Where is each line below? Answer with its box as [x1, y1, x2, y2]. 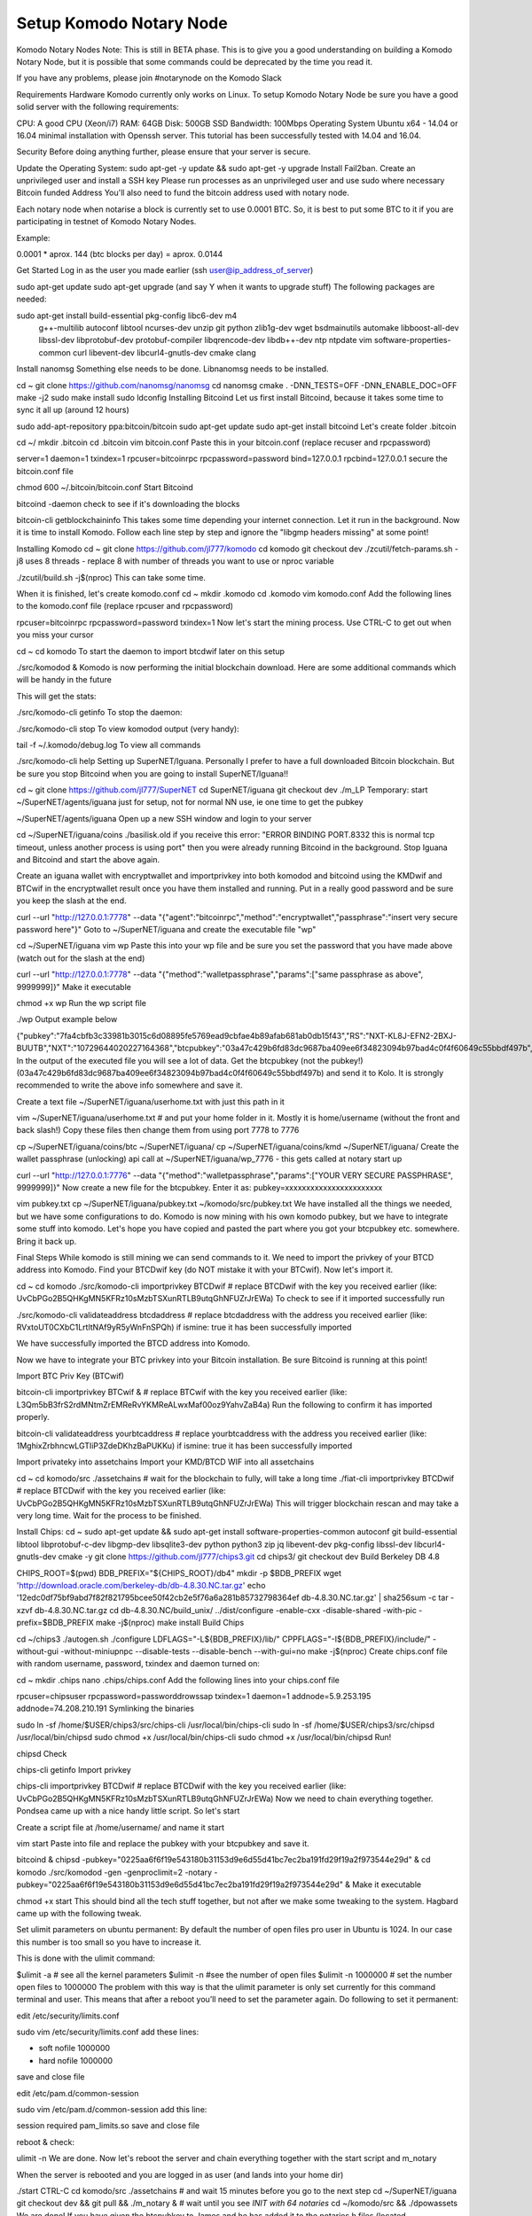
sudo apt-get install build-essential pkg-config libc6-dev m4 [16, 310, 238, 321]
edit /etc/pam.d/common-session [16, 2087, 139, 2098]
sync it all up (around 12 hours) [16, 404, 130, 416]
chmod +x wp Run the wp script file [16, 997, 146, 1008]
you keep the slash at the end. [16, 895, 127, 906]
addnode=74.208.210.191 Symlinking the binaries [16, 1703, 195, 1714]
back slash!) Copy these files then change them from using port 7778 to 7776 [16, 1125, 300, 1135]
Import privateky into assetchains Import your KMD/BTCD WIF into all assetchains [16, 1456, 315, 1467]
